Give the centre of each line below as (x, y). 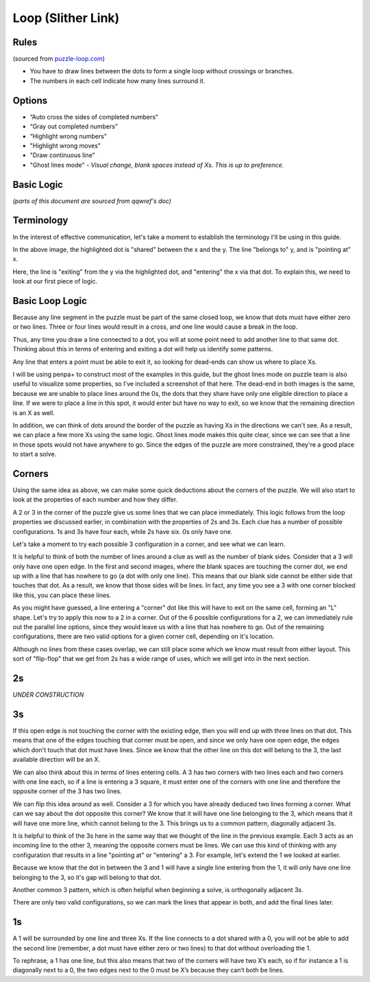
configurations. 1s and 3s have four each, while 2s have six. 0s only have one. (123, 531)
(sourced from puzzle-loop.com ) (59, 59)
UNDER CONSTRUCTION (48, 695)
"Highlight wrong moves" (65, 145)
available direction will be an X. (57, 760)
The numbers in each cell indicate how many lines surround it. (118, 81)
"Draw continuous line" (62, 155)
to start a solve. (35, 454)
